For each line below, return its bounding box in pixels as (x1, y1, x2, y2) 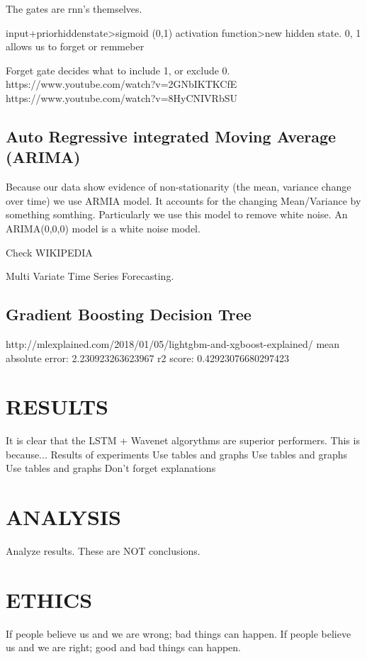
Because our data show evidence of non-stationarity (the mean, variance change (6, 179, 351, 194)
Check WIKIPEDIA (6, 244, 93, 259)
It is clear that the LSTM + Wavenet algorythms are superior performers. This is (6, 433, 360, 448)
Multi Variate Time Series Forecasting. (6, 269, 174, 283)
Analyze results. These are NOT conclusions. (6, 543, 201, 558)
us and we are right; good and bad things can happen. (6, 640, 241, 655)
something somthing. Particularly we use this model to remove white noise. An (6, 207, 348, 222)
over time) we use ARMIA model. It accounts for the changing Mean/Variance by (6, 193, 361, 208)
